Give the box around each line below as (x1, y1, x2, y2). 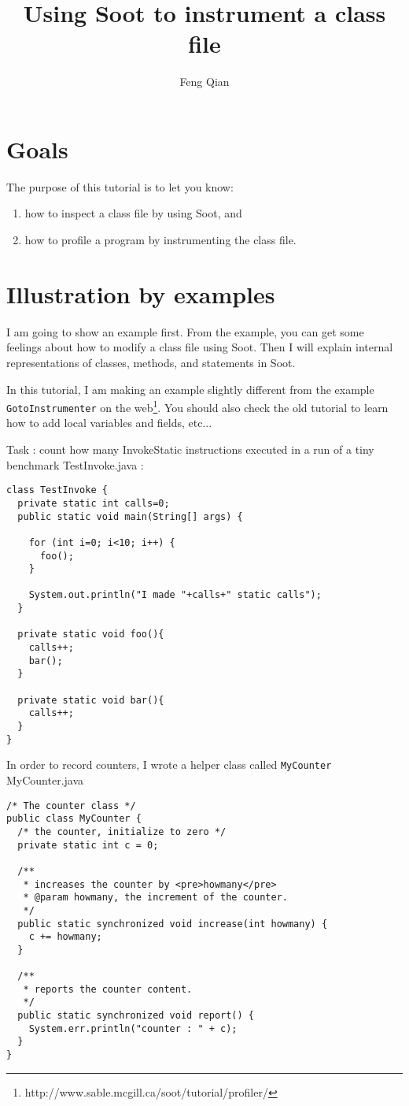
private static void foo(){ (17, 629, 164, 640)
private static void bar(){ (17, 694, 164, 706)
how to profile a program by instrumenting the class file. (24, 232, 297, 248)
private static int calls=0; (17, 497, 170, 509)
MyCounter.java (6, 772, 84, 788)
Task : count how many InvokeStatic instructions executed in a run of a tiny (6, 441, 374, 458)
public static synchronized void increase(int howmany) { (17, 918, 328, 930)
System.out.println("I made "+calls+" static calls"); (28, 589, 322, 601)
